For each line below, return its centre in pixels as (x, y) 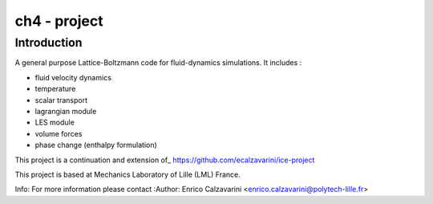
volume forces (59, 133)
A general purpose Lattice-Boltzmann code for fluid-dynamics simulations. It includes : (158, 63)
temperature (55, 89)
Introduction (49, 43)
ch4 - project (59, 21)
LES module (55, 122)
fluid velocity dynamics (73, 77)
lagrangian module (66, 111)
